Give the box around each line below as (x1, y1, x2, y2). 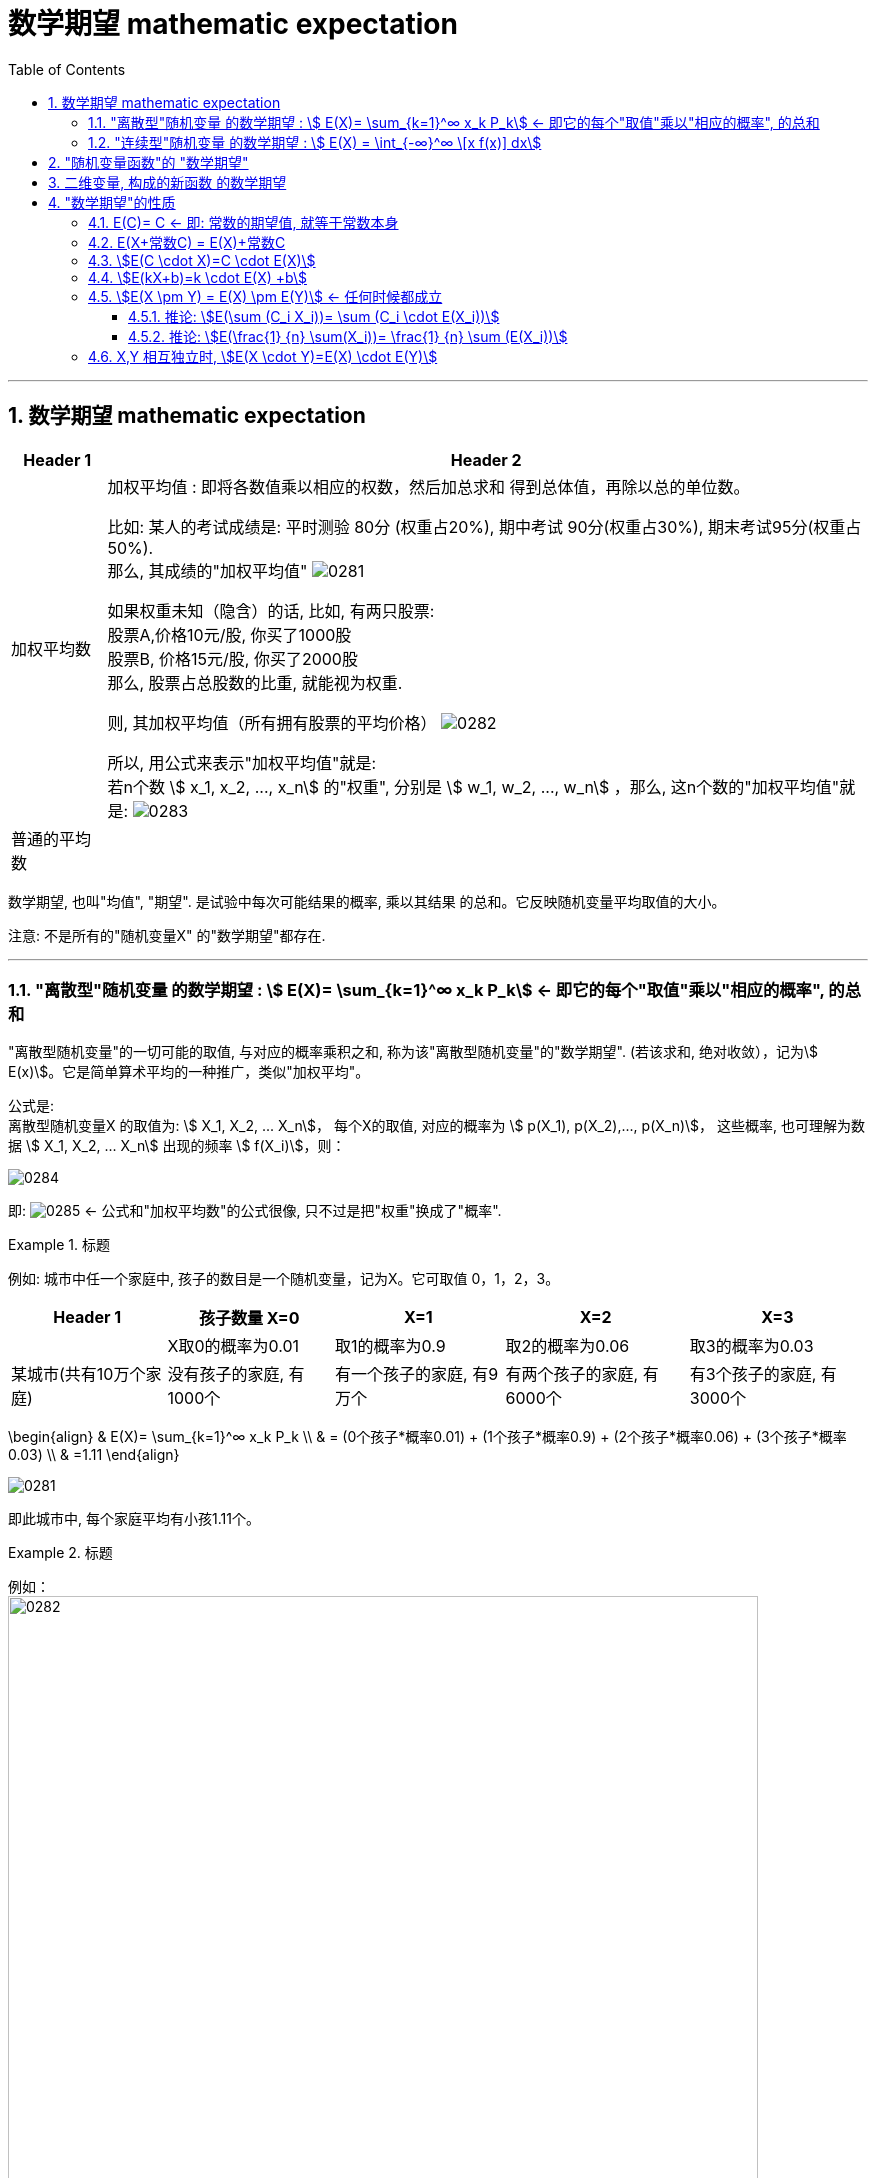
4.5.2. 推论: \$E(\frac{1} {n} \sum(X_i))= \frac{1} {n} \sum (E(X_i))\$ (128, 327, 568, 345)
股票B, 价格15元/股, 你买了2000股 (107, 648, 358, 669)
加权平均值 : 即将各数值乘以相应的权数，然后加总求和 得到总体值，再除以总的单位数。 (107, 476, 750, 497)
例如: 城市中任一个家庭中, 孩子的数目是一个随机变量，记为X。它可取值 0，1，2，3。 (8, 1270, 560, 1288)
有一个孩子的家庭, (335, 1364, 468, 1385)
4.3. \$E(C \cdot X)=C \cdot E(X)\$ (88, 251, 316, 269)
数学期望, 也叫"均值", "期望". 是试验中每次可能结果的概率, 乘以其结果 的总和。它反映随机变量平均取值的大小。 (8, 892, 726, 910)
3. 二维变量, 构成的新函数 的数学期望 (48, 173, 287, 191)
